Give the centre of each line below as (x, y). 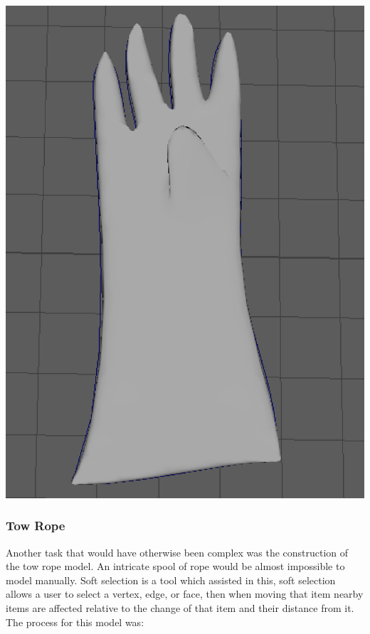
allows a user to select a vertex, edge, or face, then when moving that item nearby (185, 594)
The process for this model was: (75, 622)
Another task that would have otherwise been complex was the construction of (177, 552)
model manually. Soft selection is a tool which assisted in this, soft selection (171, 580)
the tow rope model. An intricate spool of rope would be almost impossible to (175, 566)
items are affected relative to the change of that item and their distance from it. (180, 607)
